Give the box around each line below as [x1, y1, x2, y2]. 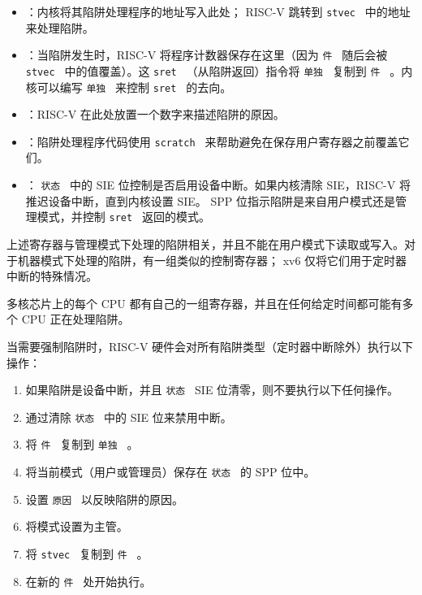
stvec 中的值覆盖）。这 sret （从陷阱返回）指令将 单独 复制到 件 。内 [25, 62, 413, 79]
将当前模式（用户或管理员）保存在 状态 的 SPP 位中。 [25, 463, 316, 480]
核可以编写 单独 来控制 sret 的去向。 [25, 78, 232, 95]
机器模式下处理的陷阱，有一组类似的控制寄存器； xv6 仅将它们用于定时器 [17, 251, 407, 268]
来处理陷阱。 [25, 19, 94, 36]
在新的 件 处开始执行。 [25, 572, 152, 589]
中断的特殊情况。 [6, 267, 97, 284]
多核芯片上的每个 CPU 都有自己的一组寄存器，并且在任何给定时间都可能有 [6, 294, 403, 311]
